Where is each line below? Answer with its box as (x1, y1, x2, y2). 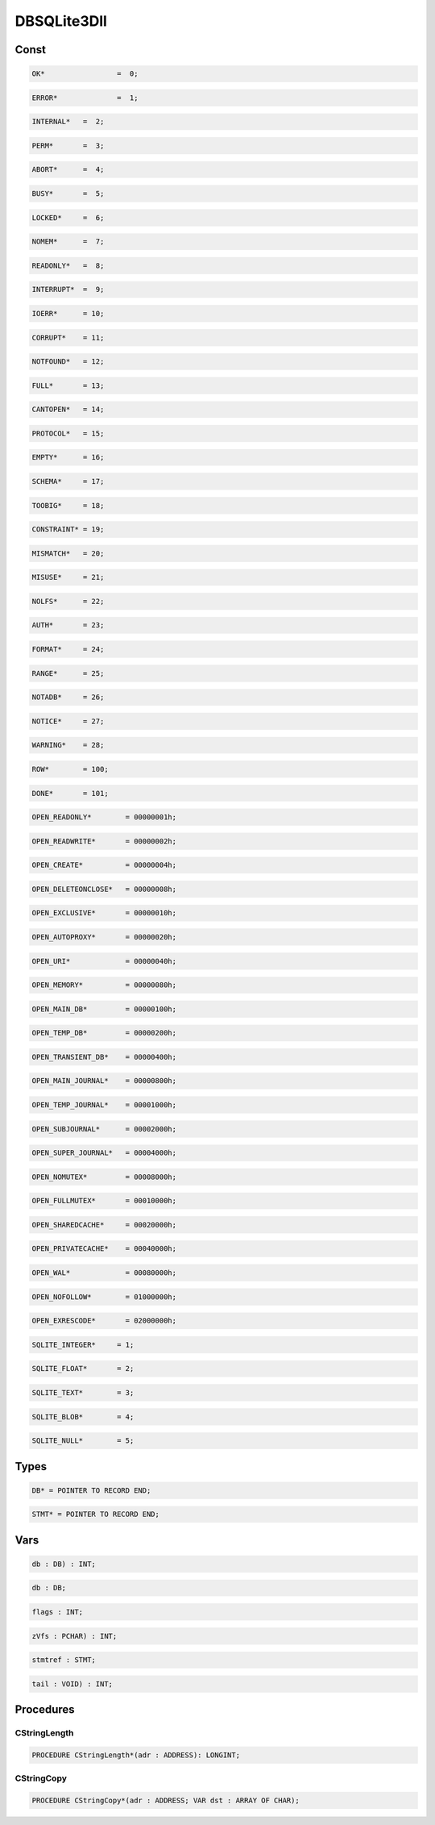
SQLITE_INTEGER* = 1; (31, 1340, 135, 1349)
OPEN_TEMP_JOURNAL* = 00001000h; (31, 1101, 177, 1110)
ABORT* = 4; (31, 165, 105, 174)
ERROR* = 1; (31, 93, 139, 102)
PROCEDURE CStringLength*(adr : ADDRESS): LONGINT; (31, 1750, 241, 1760)
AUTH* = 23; (31, 621, 105, 630)
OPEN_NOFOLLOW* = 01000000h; (31, 1292, 177, 1302)
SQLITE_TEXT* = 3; (31, 1388, 135, 1397)
